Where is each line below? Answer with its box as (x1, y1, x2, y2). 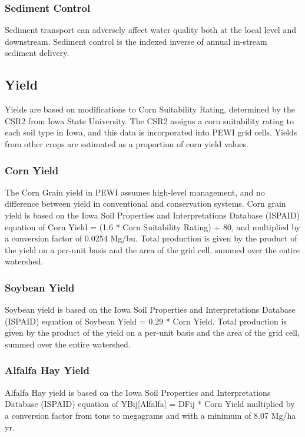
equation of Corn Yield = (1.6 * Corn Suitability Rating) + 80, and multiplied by (5, 220, 301, 233)
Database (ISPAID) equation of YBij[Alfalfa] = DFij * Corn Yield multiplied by (5, 398, 295, 410)
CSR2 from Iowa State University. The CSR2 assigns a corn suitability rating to (5, 114, 294, 127)
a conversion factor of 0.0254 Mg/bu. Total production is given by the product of (5, 232, 297, 244)
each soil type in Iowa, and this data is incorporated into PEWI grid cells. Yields (5, 126, 297, 138)
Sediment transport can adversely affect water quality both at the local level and (5, 24, 296, 36)
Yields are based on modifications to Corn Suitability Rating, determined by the (5, 103, 295, 115)
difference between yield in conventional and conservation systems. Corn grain (5, 197, 286, 210)
